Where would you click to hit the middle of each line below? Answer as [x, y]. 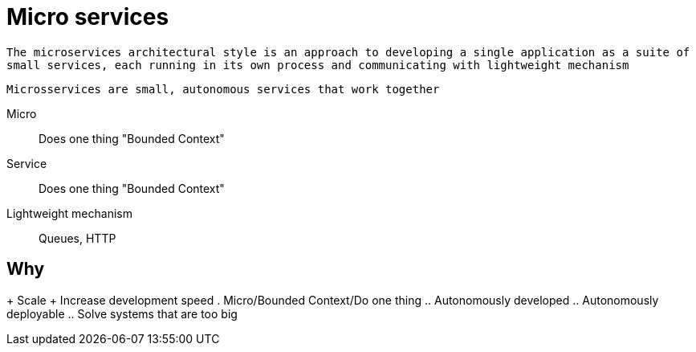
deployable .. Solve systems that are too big [122, 313]
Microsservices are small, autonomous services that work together [223, 89]
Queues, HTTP [77, 238]
